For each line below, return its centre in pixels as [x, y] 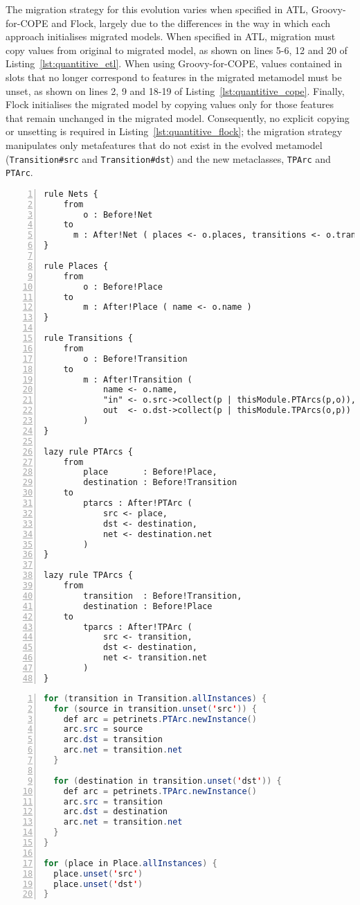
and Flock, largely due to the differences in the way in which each [191, 23]
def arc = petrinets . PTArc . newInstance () [160, 719]
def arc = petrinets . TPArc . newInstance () [160, 791]
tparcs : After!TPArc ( [138, 627]
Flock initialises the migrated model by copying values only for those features [170, 104]
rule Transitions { [88, 339]
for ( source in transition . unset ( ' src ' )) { [155, 709]
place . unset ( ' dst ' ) [98, 884]
